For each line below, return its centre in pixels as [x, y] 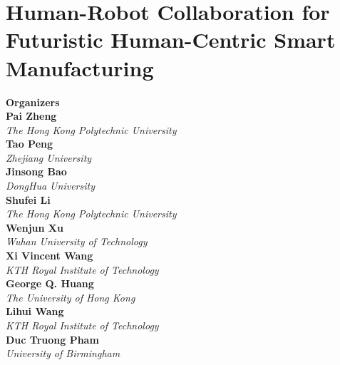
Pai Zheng [31, 116]
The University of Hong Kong [71, 297]
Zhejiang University [49, 157]
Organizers [33, 102]
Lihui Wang [35, 311]
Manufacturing [80, 67]
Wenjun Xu [35, 227]
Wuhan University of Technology [77, 241]
